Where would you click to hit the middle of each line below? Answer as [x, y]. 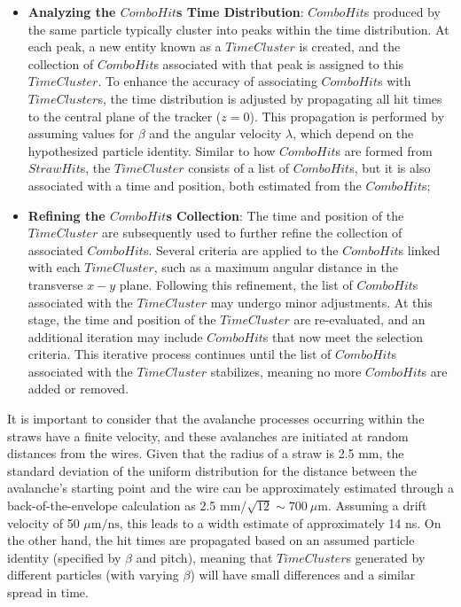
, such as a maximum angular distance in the [276, 267]
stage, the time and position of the [122, 319]
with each [54, 267]
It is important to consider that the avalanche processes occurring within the [216, 419]
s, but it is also [390, 168]
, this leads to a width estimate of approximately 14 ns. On [280, 522]
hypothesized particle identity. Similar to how [152, 150]
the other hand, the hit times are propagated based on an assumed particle [211, 540]
